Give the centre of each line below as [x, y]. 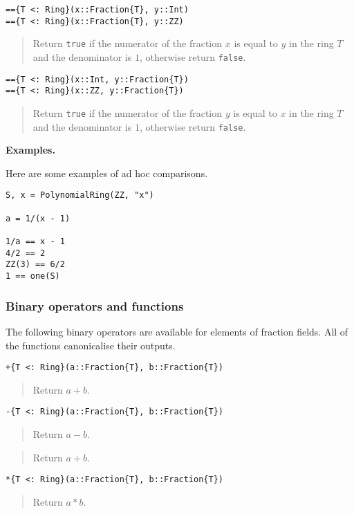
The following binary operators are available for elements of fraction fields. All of [177, 331]
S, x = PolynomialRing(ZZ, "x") [80, 195]
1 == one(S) [33, 276]
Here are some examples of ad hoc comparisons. [107, 173]
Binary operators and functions [95, 305]
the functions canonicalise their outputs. [91, 345]
